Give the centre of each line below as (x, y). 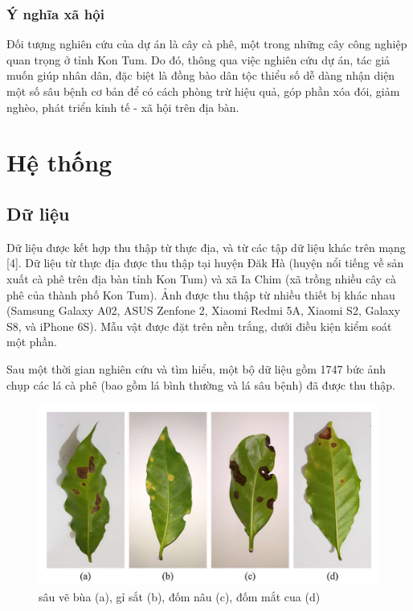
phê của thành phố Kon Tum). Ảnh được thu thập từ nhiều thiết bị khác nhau (201, 294)
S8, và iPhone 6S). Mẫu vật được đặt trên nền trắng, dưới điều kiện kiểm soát (199, 326)
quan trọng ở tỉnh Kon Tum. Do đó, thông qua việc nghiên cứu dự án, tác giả (198, 59)
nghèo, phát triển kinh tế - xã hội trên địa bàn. (123, 107)
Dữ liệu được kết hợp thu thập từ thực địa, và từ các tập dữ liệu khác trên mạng (206, 247)
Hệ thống (59, 162)
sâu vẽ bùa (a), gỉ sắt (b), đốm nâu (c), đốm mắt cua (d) (180, 596)
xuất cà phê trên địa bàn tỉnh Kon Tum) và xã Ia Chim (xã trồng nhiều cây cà (202, 278)
